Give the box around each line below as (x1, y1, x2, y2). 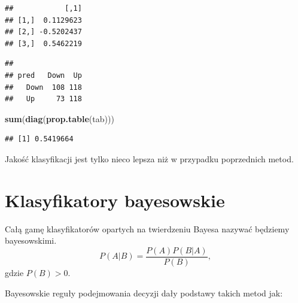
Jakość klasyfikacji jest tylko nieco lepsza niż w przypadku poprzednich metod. (5, 152, 294, 165)
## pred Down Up (5, 71, 82, 80)
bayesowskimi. (5, 234, 57, 247)
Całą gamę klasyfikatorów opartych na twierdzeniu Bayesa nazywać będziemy (5, 222, 290, 235)
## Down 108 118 (5, 83, 82, 92)
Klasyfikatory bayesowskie (5, 187, 225, 212)
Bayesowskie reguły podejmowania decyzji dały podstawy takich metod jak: (5, 286, 283, 299)
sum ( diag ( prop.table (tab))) (5, 112, 114, 125)
